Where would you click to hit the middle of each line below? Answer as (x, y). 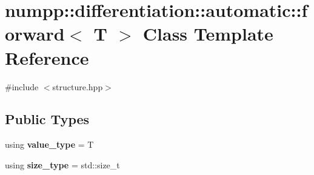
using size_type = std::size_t (62, 164)
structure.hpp (78, 86)
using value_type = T (49, 144)
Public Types (47, 119)
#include (22, 86)
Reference (47, 57)
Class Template (208, 34)
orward (35, 34)
